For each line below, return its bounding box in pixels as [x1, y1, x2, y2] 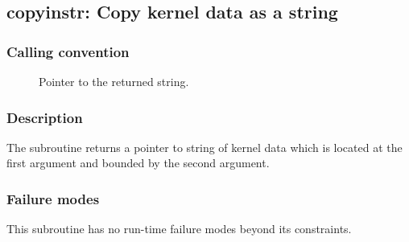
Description [6, 107, 83, 127]
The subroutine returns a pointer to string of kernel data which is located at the [6, 138, 403, 155]
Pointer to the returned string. [39, 73, 189, 89]
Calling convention [6, 41, 130, 61]
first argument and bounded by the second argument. [6, 154, 270, 171]
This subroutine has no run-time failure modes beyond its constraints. [6, 220, 352, 237]
